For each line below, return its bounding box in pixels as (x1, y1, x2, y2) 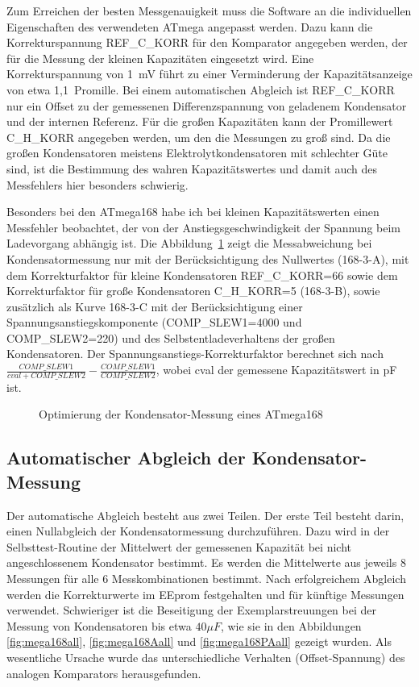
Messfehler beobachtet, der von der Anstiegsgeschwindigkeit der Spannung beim (6, 219, 400, 235)
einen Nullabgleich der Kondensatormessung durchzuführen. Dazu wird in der (6, 523, 390, 539)
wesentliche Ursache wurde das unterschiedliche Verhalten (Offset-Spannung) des (6, 649, 405, 666)
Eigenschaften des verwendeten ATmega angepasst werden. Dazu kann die (6, 18, 373, 35)
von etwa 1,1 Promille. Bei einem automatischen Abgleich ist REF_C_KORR (6, 81, 395, 98)
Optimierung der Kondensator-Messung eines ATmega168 (39, 406, 323, 423)
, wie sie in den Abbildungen (220, 617, 362, 634)
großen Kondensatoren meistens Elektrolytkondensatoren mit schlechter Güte (6, 144, 388, 161)
